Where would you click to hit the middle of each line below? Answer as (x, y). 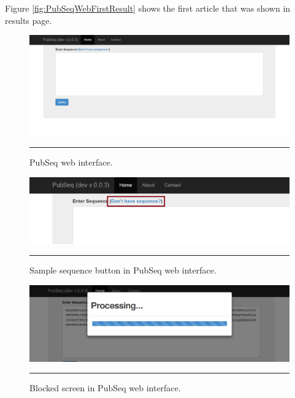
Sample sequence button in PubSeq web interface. (123, 270)
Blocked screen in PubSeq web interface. (105, 388)
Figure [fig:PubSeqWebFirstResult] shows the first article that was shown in (148, 8)
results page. (29, 20)
